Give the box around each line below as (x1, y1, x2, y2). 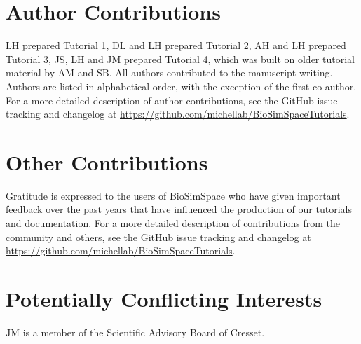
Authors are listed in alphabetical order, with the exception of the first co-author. (6, 78, 357, 93)
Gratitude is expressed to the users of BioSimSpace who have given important (6, 188, 341, 202)
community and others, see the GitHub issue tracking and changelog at (6, 229, 311, 244)
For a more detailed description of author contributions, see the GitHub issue (6, 92, 338, 107)
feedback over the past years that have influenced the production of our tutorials (6, 202, 352, 216)
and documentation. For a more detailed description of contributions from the (6, 216, 340, 230)
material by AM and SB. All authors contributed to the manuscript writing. (6, 65, 333, 80)
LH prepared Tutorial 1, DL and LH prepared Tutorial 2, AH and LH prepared (6, 38, 346, 53)
